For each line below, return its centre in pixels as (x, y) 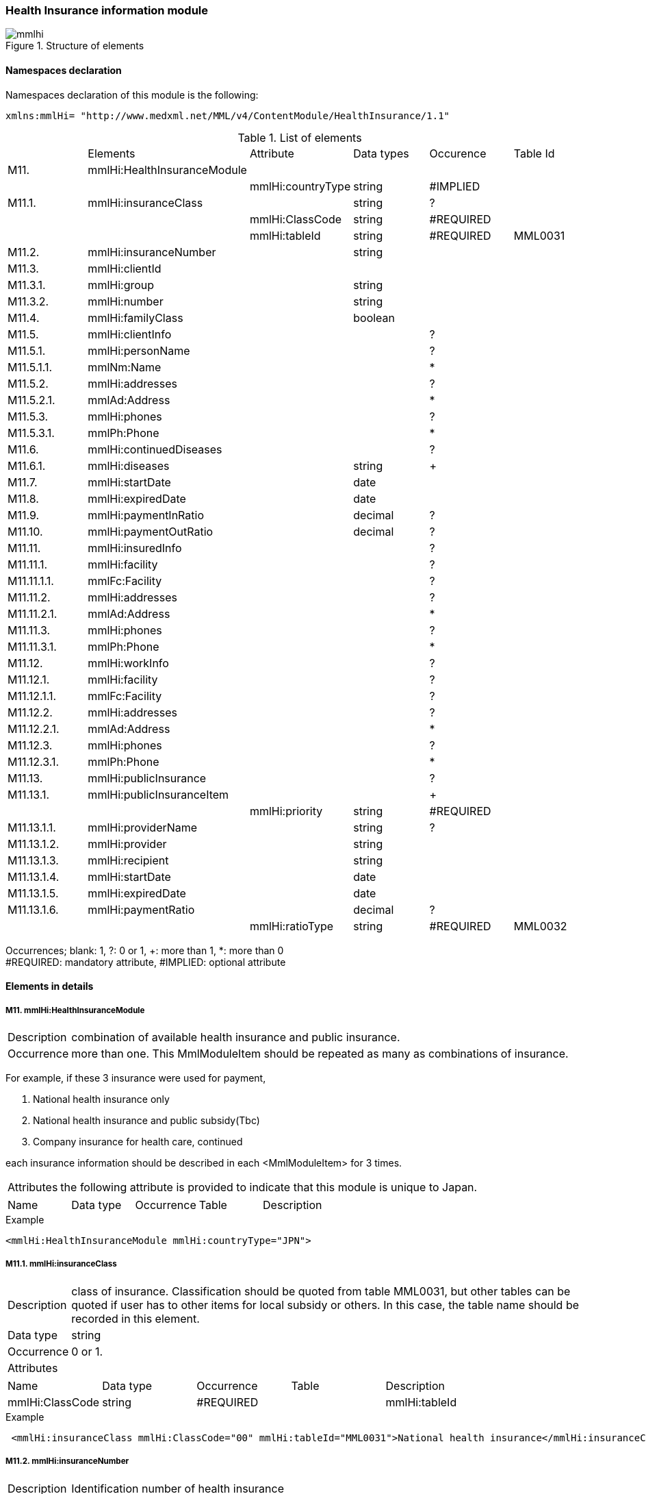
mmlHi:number (126, 301)
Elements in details (50, 986)
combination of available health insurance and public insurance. (236, 1037)
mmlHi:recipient (128, 860)
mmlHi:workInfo (128, 663)
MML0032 (540, 926)
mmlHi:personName (139, 350)
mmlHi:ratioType (292, 926)
